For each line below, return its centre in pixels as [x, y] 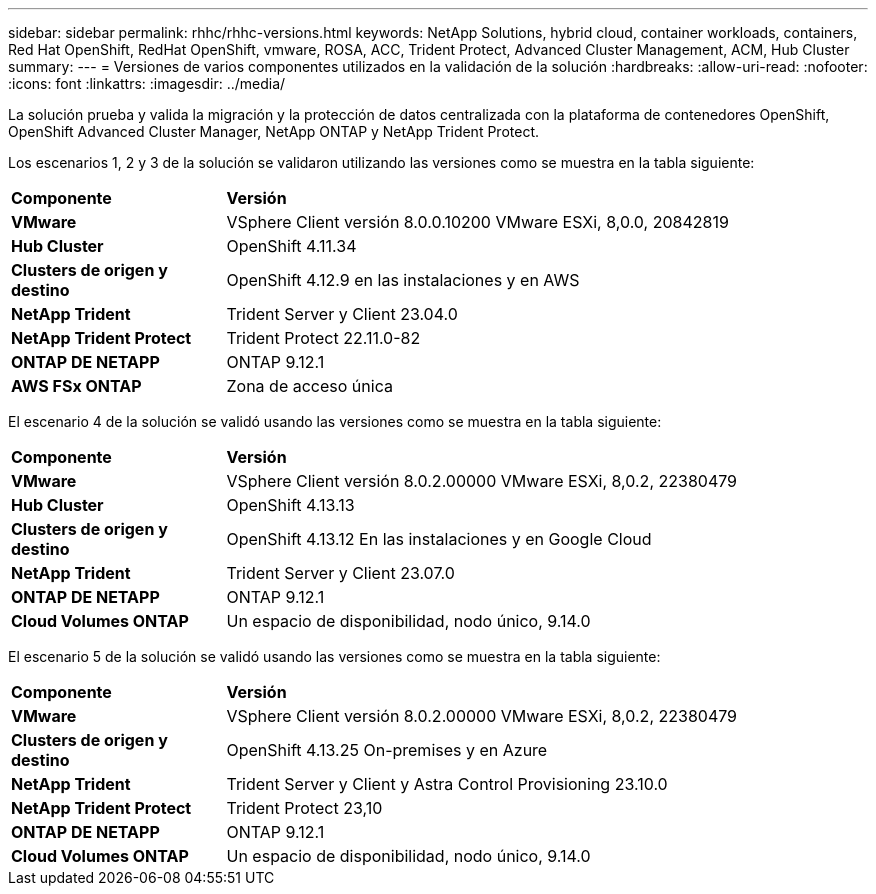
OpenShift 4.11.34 [291, 246]
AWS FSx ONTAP [76, 386]
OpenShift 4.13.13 [290, 505]
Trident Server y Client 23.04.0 [342, 314]
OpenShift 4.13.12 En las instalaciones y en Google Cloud [439, 539]
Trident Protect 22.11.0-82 [323, 338]
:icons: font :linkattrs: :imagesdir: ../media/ [147, 83]
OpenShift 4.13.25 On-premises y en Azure [387, 750]
